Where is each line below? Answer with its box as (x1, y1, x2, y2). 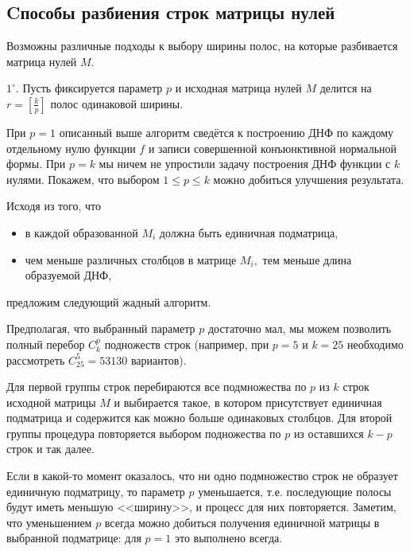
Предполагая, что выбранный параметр (6, 320, 195, 337)
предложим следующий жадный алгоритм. (6, 293, 211, 310)
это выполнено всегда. (174, 530, 283, 546)
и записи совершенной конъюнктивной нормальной (148, 139, 397, 156)
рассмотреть (6, 351, 65, 368)
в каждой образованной (25, 224, 138, 240)
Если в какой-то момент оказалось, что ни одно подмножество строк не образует (6, 467, 398, 484)
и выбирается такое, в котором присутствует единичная (114, 393, 382, 410)
